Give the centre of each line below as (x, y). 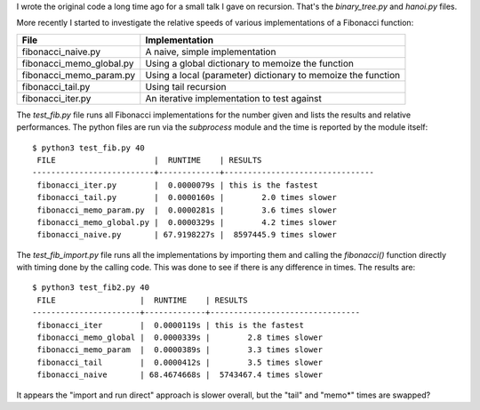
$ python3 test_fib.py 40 (89, 148)
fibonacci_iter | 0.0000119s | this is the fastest (170, 325)
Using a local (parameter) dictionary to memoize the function (272, 75)
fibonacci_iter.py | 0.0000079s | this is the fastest (178, 185)
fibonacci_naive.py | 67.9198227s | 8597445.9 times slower (187, 235)
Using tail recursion (186, 86)
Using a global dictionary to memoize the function (250, 63)
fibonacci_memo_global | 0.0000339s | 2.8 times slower (180, 338)
